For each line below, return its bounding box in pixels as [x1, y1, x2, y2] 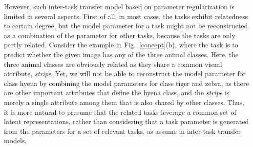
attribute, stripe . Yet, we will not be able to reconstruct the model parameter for [4, 68, 246, 79]
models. [4, 135, 27, 146]
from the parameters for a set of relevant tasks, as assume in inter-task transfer [4, 126, 241, 136]
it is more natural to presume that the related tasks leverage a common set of [4, 106, 236, 117]
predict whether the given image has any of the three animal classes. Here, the [4, 49, 239, 59]
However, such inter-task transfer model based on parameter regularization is [4, 1, 235, 11]
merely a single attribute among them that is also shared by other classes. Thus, [4, 97, 245, 107]
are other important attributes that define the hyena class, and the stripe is [4, 87, 230, 98]
